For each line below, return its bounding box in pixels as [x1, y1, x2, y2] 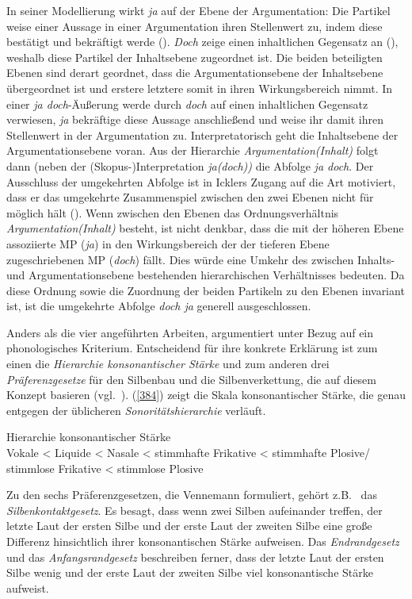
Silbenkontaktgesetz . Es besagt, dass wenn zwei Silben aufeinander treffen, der [6, 501, 383, 518]
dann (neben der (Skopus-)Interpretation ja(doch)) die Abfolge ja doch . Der [6, 157, 374, 174]
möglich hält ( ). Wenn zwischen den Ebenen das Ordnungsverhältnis [6, 204, 339, 221]
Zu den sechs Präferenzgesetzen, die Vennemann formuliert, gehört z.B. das [6, 486, 377, 503]
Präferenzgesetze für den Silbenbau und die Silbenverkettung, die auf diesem [6, 371, 377, 387]
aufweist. [6, 579, 49, 596]
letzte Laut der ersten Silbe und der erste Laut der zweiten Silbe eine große [6, 517, 372, 534]
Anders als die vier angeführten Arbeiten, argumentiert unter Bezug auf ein [6, 324, 374, 340]
